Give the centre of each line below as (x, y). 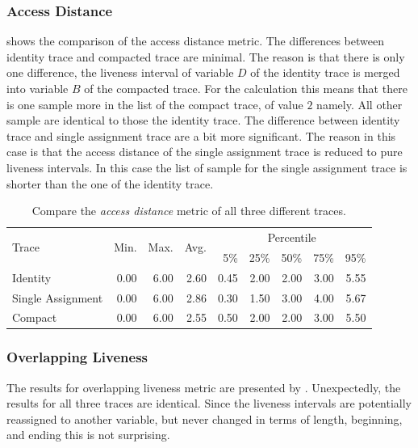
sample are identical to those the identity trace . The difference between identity (203, 120)
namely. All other (359, 104)
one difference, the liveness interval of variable (120, 72)
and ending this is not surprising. (88, 435)
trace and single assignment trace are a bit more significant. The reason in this (201, 135)
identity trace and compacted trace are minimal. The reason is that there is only (206, 56)
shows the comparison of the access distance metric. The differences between (195, 41)
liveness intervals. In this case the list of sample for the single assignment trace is (207, 167)
